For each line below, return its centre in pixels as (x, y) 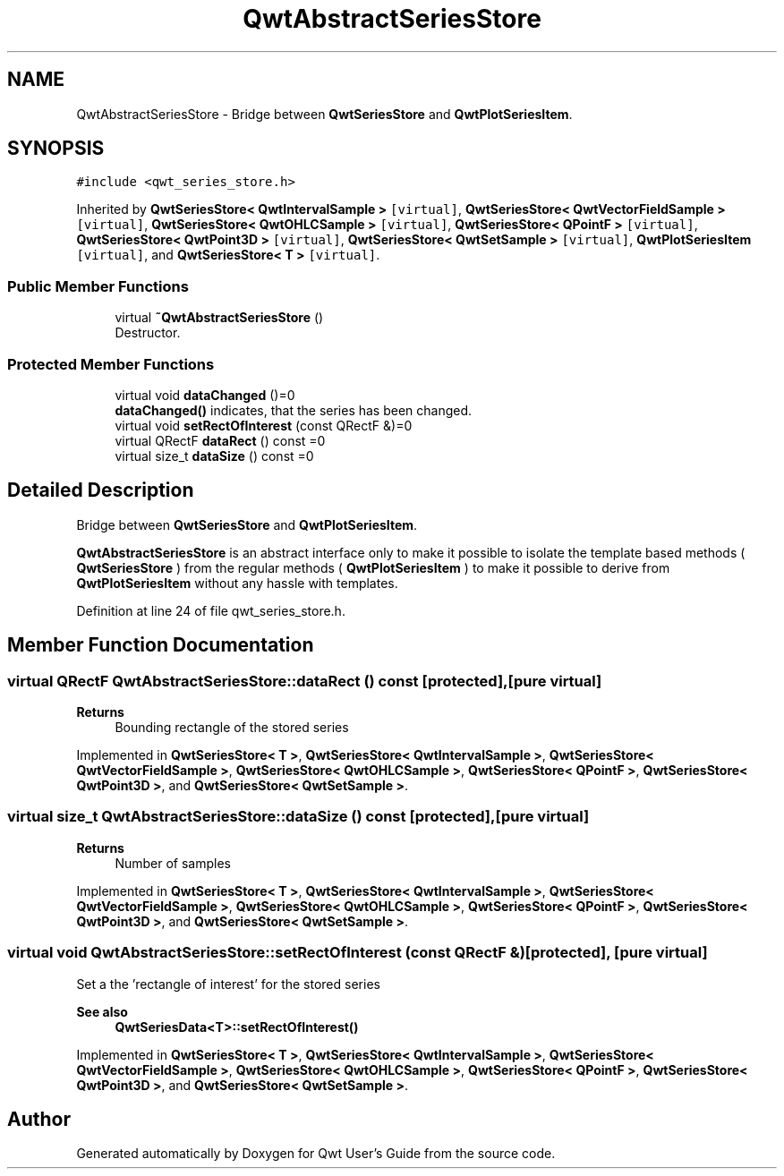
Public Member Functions (98, 286)
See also (102, 1011)
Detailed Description (101, 490)
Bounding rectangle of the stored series (232, 727)
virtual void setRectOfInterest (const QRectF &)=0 (264, 425)
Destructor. (148, 333)
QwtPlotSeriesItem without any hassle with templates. (237, 583)
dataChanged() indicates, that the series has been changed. (294, 410)
